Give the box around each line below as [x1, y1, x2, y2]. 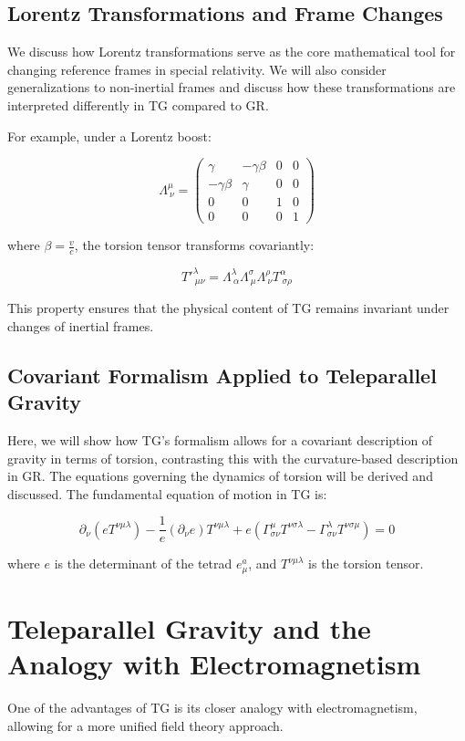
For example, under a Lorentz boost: [7, 126, 212, 145]
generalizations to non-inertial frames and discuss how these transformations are [7, 78, 456, 97]
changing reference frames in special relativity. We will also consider [7, 59, 387, 78]
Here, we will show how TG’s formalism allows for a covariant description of [7, 430, 433, 449]
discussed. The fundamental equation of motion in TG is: [7, 484, 327, 503]
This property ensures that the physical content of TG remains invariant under [7, 298, 449, 318]
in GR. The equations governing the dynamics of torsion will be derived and [7, 466, 433, 485]
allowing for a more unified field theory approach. [7, 715, 284, 735]
